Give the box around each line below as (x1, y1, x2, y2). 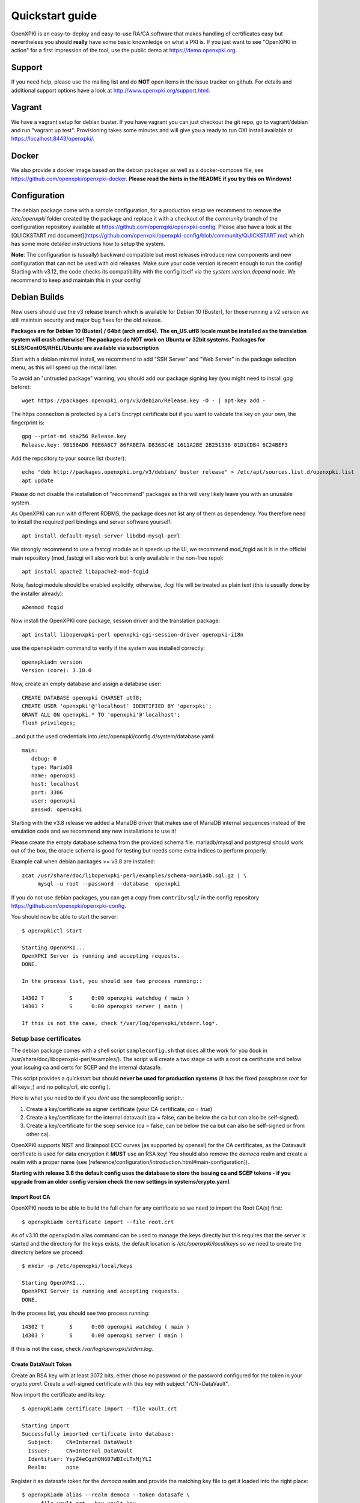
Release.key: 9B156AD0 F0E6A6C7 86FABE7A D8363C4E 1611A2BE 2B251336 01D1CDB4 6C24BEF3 (22, 441, 288, 448)
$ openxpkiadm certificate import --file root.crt (22, 1218, 174, 1225)
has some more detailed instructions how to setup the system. (11, 240, 165, 248)
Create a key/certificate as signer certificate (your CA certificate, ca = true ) (26, 1105, 213, 1112)
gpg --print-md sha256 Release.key (22, 433, 127, 440)
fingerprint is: (11, 418, 45, 426)
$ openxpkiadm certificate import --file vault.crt (22, 1405, 177, 1412)
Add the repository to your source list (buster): (11, 455, 126, 462)
